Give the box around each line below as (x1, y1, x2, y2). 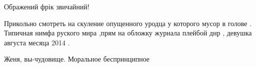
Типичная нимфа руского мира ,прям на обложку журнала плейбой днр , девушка (4, 28, 252, 38)
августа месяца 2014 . (4, 37, 70, 47)
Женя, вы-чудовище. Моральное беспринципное (4, 54, 150, 64)
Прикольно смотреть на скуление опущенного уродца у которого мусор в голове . (4, 18, 252, 28)
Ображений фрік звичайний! (4, 1, 90, 11)
